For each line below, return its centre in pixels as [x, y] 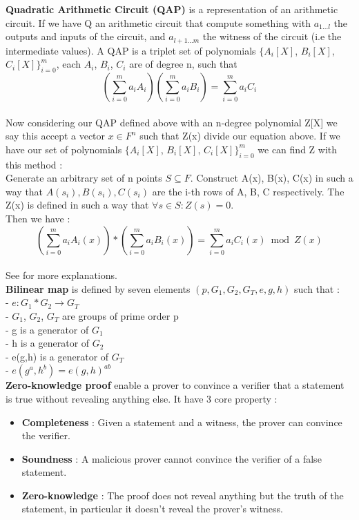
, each [69, 64]
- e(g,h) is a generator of [57, 356]
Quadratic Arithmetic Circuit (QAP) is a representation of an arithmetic [172, 9]
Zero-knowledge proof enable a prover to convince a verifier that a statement [175, 385]
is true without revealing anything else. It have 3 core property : [142, 398]
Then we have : [38, 218]
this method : [34, 164]
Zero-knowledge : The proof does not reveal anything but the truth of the [183, 495]
